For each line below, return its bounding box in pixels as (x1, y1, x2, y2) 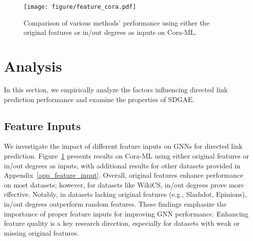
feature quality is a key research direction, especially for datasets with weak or (4, 218, 240, 228)
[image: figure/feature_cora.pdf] (24, 3, 137, 10)
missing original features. (4, 227, 79, 238)
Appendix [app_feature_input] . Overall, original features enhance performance (4, 170, 243, 180)
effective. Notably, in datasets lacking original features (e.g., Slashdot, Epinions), (4, 189, 247, 199)
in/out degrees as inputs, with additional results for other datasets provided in (4, 160, 241, 170)
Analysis (4, 56, 62, 76)
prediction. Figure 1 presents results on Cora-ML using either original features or (4, 150, 250, 161)
